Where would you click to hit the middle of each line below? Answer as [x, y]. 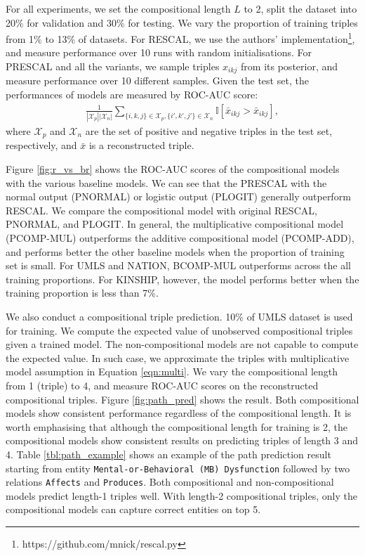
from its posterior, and [290, 66]
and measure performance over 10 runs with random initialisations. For [159, 52]
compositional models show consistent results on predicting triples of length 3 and [182, 440]
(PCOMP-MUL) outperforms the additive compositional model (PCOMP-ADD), [180, 238]
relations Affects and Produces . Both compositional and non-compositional [170, 482]
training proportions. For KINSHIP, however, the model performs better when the [182, 279]
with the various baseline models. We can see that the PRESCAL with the [166, 182]
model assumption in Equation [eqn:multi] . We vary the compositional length [172, 371]
